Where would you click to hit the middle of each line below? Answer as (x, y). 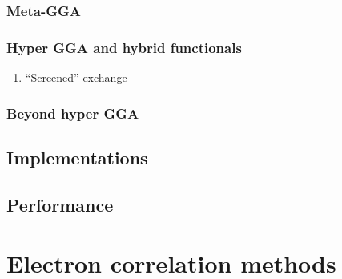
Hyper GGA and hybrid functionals (124, 47)
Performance (60, 204)
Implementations (77, 157)
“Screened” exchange (76, 77)
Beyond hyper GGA (73, 113)
